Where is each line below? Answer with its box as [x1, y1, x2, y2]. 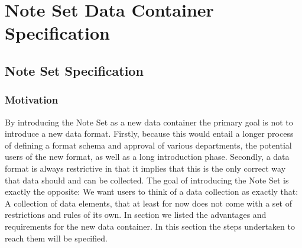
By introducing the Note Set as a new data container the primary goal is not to [5, 115, 293, 128]
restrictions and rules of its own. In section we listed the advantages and [5, 208, 267, 221]
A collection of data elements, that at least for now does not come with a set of [5, 197, 292, 209]
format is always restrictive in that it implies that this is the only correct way [5, 162, 286, 174]
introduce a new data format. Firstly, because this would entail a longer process [5, 127, 294, 140]
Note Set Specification [5, 61, 144, 79]
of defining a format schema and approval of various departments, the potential [5, 139, 292, 151]
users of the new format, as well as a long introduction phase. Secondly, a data [5, 150, 290, 163]
